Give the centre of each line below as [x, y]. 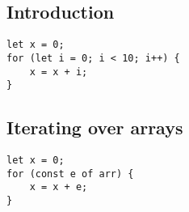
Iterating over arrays [95, 127]
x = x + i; [59, 72]
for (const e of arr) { [70, 174]
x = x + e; [59, 187]
